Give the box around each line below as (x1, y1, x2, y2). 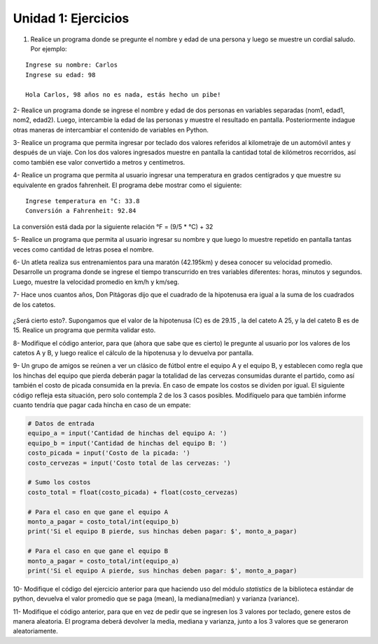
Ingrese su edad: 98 (25, 71, 96, 78)
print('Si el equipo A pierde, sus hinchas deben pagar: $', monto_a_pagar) (27, 566, 297, 575)
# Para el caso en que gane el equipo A (27, 508, 168, 516)
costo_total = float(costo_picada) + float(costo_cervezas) (27, 488, 239, 496)
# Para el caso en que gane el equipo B (27, 547, 168, 555)
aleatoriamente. (13, 627, 59, 636)
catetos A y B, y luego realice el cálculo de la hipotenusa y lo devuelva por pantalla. (13, 349, 254, 357)
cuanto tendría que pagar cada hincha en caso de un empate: (13, 401, 191, 409)
